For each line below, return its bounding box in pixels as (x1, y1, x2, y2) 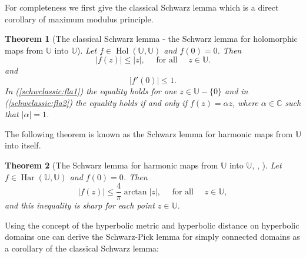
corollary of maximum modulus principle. (5, 12, 154, 25)
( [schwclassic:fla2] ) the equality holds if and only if (5, 96, 187, 108)
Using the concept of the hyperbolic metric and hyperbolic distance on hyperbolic (5, 219, 300, 231)
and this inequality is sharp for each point (5, 199, 155, 211)
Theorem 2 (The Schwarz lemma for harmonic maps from (5, 158, 218, 171)
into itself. (5, 139, 41, 151)
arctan (124, 187, 147, 196)
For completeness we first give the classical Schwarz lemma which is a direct (5, 1, 279, 13)
